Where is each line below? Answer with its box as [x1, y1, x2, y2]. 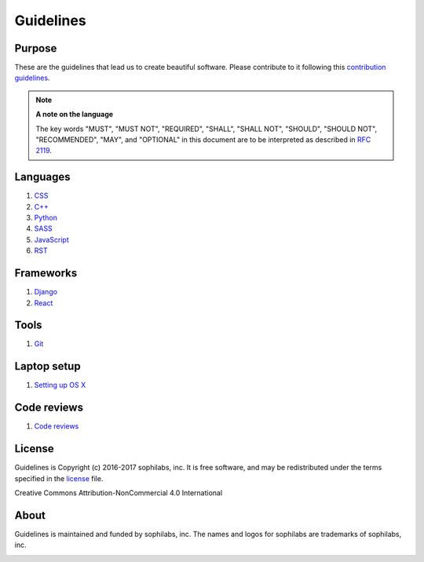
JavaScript [34, 235, 70, 244]
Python [34, 213, 58, 223]
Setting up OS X [34, 381, 86, 390]
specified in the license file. [14, 473, 104, 483]
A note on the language [35, 110, 114, 119]
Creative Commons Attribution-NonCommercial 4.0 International [14, 487, 223, 498]
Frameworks [14, 267, 78, 280]
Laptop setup [14, 359, 82, 373]
